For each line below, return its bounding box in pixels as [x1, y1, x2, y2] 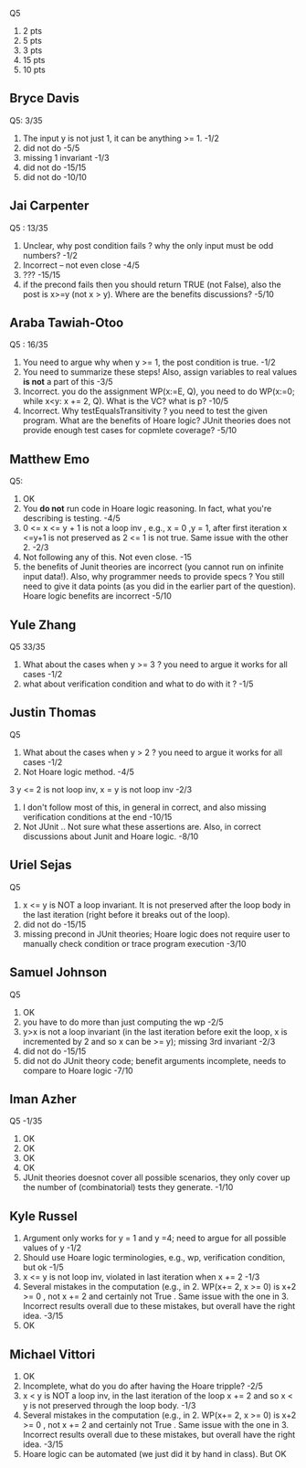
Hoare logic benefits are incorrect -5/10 [22, 590, 172, 601]
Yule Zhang [9, 617, 77, 633]
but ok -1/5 [22, 1261, 64, 1273]
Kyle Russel [9, 1208, 78, 1224]
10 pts [22, 64, 46, 75]
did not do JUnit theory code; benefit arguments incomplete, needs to [22, 1055, 286, 1066]
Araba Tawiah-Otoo [9, 315, 124, 331]
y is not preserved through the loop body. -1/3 [22, 1399, 196, 1410]
